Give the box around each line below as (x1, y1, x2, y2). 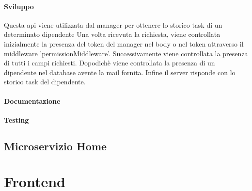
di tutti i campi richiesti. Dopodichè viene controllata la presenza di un (4, 58, 215, 68)
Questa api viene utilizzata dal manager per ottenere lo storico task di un (4, 19, 222, 30)
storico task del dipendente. (4, 77, 86, 87)
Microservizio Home (4, 138, 107, 153)
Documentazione (4, 95, 61, 106)
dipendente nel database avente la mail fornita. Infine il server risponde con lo (4, 67, 236, 77)
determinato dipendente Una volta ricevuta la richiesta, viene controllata (4, 29, 220, 39)
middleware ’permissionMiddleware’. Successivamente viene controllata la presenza (4, 48, 248, 58)
